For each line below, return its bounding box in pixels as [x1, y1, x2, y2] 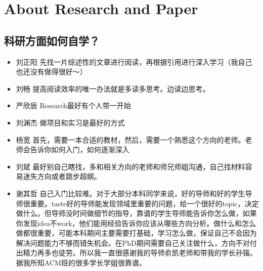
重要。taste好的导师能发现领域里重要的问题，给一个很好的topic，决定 [30, 198, 259, 208]
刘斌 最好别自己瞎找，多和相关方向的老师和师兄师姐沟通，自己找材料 [16, 161, 245, 171]
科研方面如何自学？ [4, 32, 100, 48]
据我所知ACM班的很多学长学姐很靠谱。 [16, 257, 146, 268]
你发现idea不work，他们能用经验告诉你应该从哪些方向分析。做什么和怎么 [16, 217, 256, 228]
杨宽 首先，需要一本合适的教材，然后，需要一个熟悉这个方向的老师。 [16, 134, 245, 145]
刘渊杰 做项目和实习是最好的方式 [16, 117, 125, 127]
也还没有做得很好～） [16, 66, 87, 77]
